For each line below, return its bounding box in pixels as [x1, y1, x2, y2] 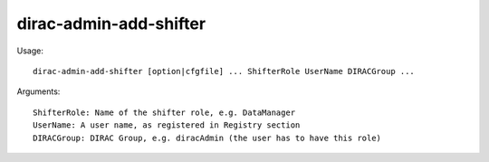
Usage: [16, 45, 44, 56]
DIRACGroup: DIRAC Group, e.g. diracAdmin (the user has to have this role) [33, 132, 382, 143]
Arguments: [16, 86, 61, 97]
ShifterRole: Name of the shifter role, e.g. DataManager [33, 107, 296, 118]
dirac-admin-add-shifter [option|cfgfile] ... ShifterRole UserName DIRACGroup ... [33, 66, 416, 76]
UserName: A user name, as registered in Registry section [33, 120, 301, 130]
